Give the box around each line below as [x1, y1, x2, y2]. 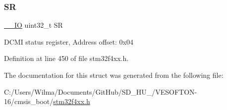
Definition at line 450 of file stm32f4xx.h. [4, 53, 129, 63]
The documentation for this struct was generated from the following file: [4, 70, 224, 80]
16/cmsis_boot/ [4, 96, 54, 107]
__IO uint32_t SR [4, 20, 63, 30]
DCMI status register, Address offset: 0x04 [4, 36, 133, 47]
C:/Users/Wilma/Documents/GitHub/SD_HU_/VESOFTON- [4, 86, 197, 97]
